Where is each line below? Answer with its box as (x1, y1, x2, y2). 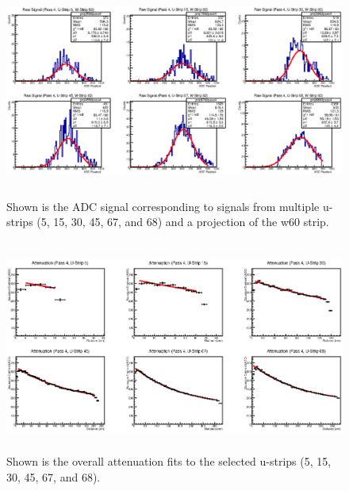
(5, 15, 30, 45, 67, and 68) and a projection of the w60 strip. (36, 213, 329, 230)
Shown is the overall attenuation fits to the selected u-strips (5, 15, (6, 453, 332, 470)
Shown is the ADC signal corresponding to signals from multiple (6, 198, 320, 214)
